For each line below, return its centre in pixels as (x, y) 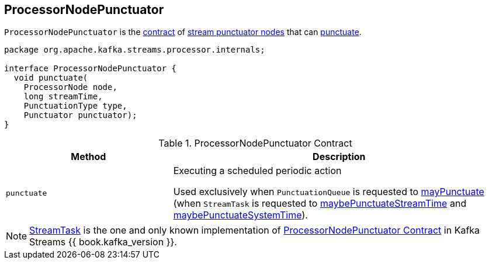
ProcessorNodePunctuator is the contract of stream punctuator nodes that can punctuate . (183, 32)
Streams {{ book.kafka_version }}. (103, 242)
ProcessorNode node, (70, 87)
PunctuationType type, (75, 106)
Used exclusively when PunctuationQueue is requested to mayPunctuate (329, 192)
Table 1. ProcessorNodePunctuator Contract (255, 143)
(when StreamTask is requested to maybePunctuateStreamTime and (320, 204)
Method (89, 157)
